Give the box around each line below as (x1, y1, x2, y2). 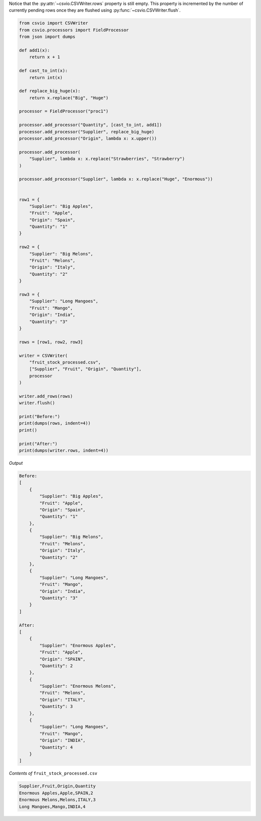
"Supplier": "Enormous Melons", (39, 683, 116, 689)
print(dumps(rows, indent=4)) (19, 421, 91, 426)
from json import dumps (19, 34, 76, 40)
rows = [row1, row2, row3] (19, 339, 83, 345)
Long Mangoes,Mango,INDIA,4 (19, 804, 86, 809)
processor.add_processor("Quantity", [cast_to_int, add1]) (19, 122, 162, 128)
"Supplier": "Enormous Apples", (39, 643, 116, 648)
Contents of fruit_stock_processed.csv (9, 771, 98, 776)
